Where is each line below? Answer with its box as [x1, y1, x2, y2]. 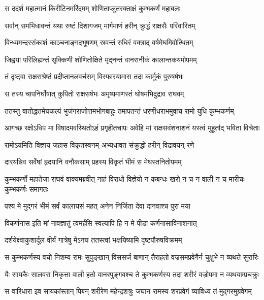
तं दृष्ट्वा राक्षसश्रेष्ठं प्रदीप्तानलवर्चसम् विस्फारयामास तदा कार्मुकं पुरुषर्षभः [5, 71, 184, 82]
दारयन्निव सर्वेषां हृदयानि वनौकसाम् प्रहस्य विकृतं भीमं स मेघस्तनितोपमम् [5, 156, 182, 167]
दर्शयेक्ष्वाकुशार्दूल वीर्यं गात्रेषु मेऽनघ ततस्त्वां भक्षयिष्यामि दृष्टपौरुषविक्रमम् [5, 235, 182, 245]
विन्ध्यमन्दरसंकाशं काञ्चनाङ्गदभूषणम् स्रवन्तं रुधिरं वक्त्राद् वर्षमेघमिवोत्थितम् [5, 37, 193, 48]
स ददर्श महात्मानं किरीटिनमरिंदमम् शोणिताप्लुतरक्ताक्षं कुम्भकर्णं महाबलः [5, 3, 180, 13]
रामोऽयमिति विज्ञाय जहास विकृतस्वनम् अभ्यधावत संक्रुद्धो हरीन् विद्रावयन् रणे [5, 139, 194, 150]
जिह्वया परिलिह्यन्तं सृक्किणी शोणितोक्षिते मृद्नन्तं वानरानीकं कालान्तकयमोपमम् [5, 54, 197, 64]
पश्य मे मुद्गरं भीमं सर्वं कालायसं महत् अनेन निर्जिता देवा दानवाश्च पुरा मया [5, 201, 190, 211]
